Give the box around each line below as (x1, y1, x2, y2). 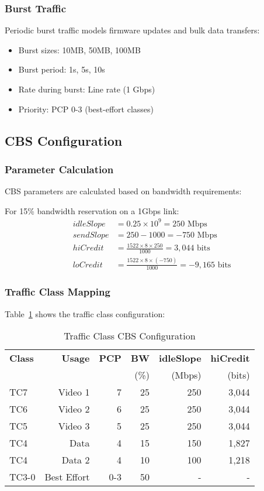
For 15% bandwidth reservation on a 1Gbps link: (5, 204, 179, 217)
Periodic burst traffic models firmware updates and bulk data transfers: (5, 24, 260, 36)
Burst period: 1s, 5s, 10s (18, 63, 105, 75)
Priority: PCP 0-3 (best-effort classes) (18, 102, 154, 115)
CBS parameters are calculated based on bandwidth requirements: (5, 185, 242, 197)
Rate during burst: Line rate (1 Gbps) (18, 83, 155, 95)
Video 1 (58, 385, 90, 399)
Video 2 (58, 402, 90, 416)
